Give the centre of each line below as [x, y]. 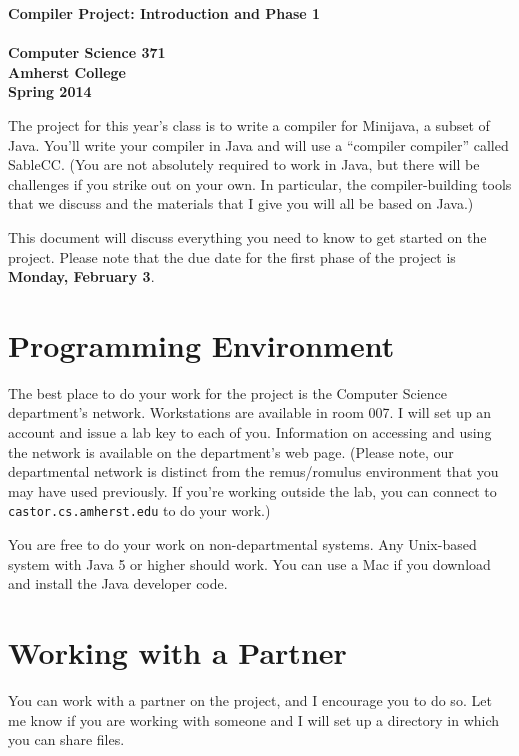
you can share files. [66, 739]
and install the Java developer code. [118, 583]
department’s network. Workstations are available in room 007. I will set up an [250, 412]
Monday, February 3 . [81, 276]
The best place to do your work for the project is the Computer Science [227, 392]
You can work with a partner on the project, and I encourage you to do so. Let [250, 699]
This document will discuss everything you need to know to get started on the [247, 236]
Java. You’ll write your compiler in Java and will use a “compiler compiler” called [258, 144]
